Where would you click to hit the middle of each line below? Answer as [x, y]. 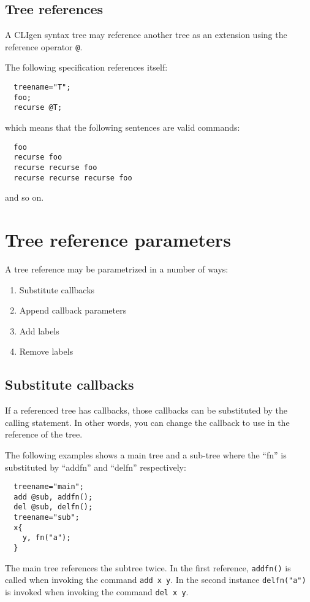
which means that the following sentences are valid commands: [123, 127]
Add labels [39, 330]
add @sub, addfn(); [53, 497]
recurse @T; [38, 108]
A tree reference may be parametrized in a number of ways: [117, 268]
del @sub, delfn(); [53, 507]
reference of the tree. [44, 434]
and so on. [25, 197]
